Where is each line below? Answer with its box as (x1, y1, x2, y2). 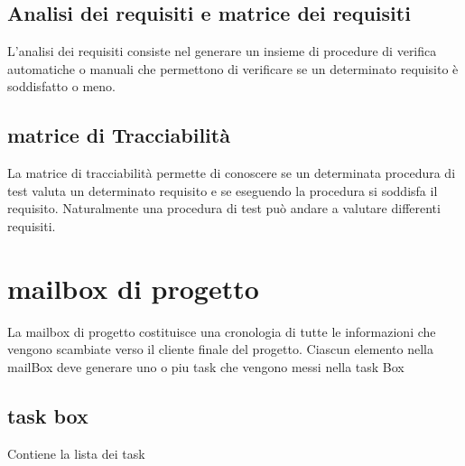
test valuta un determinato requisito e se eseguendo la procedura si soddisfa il (7, 181, 438, 200)
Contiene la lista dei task (7, 443, 145, 462)
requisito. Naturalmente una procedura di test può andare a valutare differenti (7, 199, 441, 218)
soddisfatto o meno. (7, 77, 116, 96)
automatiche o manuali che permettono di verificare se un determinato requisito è (7, 59, 459, 78)
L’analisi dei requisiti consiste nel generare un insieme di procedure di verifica (7, 42, 437, 61)
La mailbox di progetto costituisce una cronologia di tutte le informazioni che (7, 322, 436, 340)
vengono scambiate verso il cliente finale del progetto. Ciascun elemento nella (7, 340, 433, 359)
